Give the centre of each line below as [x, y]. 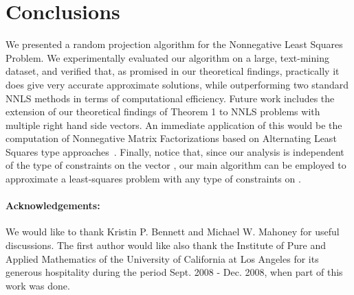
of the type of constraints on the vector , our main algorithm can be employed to [176, 165]
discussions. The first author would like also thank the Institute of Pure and [166, 245]
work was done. [38, 285]
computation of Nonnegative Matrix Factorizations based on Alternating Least [171, 138]
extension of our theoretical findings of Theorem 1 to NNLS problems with [163, 111]
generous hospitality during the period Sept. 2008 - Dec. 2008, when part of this [174, 272]
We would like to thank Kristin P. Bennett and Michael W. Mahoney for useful [173, 232]
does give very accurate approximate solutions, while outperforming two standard [177, 84]
